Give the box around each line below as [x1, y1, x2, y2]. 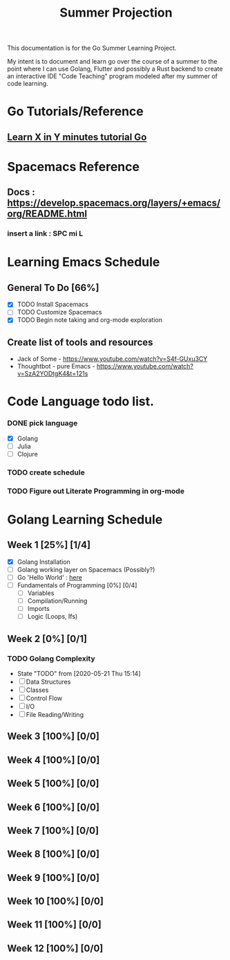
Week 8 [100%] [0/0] [7, 848, 100, 860]
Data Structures [26, 677, 71, 686]
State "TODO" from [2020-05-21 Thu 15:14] [17, 669, 141, 677]
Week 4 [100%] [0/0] [7, 754, 100, 766]
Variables [27, 589, 55, 597]
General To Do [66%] [7, 282, 99, 294]
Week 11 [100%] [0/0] [7, 919, 102, 931]
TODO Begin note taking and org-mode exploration [17, 316, 162, 324]
